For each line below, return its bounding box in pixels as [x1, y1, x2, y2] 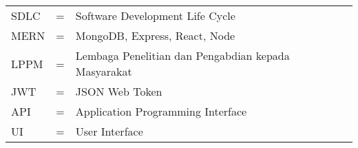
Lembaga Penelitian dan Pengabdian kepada [75, 47, 290, 63]
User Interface [75, 123, 143, 139]
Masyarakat [75, 63, 132, 79]
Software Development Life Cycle [75, 8, 235, 23]
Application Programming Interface [75, 103, 247, 119]
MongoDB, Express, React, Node [75, 28, 235, 43]
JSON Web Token [75, 83, 162, 99]
